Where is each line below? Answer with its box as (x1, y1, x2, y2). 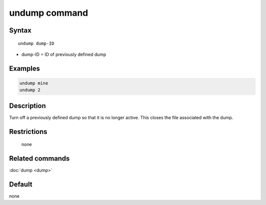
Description (9, 102, 46, 110)
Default (9, 180, 33, 188)
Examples (9, 64, 40, 72)
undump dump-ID (18, 40, 55, 46)
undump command (9, 7, 88, 18)
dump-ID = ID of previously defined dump (21, 51, 106, 57)
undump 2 (19, 87, 41, 93)
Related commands (9, 154, 70, 163)
